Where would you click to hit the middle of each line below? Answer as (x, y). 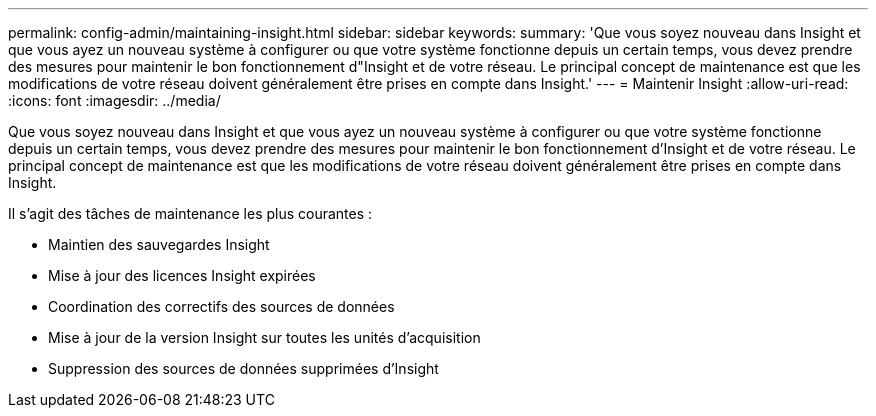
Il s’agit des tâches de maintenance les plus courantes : (190, 213)
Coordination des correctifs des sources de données (221, 306)
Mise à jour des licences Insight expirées (182, 275)
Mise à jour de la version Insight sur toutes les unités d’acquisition (264, 337)
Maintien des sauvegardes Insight (159, 244)
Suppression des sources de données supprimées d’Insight (243, 368)
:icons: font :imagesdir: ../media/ (114, 100)
